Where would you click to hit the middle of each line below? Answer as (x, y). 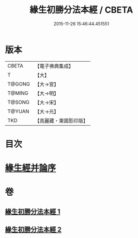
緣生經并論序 (31, 168)
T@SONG (19, 102)
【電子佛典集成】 (54, 66)
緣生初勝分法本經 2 (33, 229)
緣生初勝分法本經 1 (33, 212)
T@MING (18, 93)
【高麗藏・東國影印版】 (61, 120)
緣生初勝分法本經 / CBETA (81, 10)
